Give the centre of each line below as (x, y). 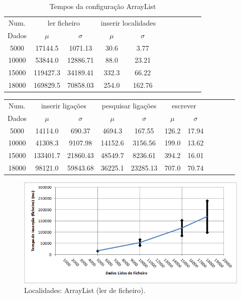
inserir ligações (64, 105)
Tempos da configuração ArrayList (103, 6)
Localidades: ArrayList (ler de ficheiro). (85, 290)
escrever (184, 105)
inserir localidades (128, 22)
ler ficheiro (64, 22)
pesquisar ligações (129, 105)
